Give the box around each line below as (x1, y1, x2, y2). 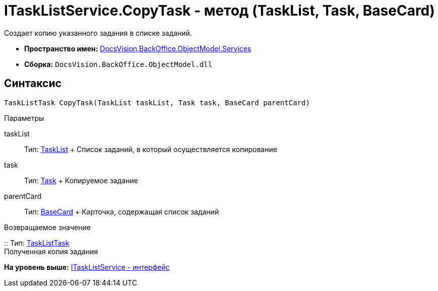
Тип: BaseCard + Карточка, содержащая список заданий (24, 207, 219, 216)
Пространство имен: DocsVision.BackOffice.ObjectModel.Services (24, 44, 252, 53)
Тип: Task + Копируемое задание (24, 176, 138, 185)
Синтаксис (4, 77, 61, 90)
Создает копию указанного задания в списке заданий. (4, 28, 192, 37)
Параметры (4, 113, 44, 122)
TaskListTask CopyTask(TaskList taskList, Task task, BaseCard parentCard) (4, 98, 310, 107)
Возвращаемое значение (4, 223, 91, 232)
